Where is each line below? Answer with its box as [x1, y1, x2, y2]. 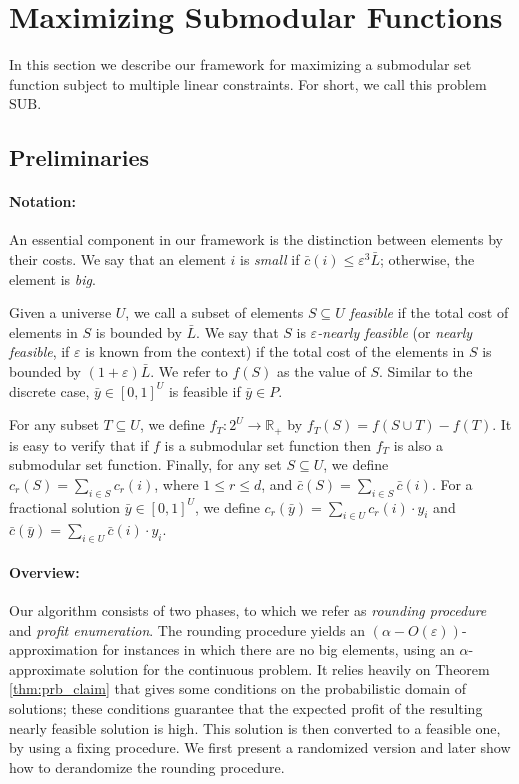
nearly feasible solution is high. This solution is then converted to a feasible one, [9, 717, 501, 738]
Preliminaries [9, 142, 150, 173]
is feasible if [168, 380, 241, 401]
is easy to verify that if [9, 434, 149, 455]
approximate [9, 658, 86, 679]
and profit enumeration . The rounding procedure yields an [9, 619, 365, 640]
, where [154, 473, 199, 494]
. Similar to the [379, 361, 473, 382]
